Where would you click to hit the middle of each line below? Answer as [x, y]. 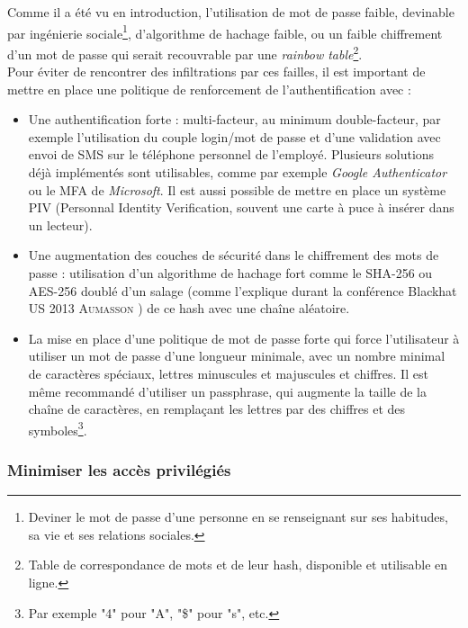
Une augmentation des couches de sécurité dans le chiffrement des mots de [234, 255]
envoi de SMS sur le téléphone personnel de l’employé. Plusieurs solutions [231, 154]
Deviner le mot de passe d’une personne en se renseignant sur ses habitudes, [238, 517]
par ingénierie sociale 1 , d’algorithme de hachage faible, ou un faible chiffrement [225, 31]
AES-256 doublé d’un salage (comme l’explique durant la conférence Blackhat [243, 290]
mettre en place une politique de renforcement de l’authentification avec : [209, 89]
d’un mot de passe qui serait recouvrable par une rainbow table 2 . [185, 52]
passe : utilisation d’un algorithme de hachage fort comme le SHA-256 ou [230, 273]
